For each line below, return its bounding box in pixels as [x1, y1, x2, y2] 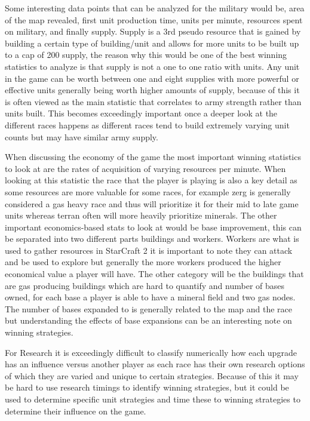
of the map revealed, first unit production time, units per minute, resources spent [5, 13, 303, 26]
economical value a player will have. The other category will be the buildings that [5, 268, 304, 280]
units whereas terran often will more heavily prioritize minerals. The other [5, 209, 277, 222]
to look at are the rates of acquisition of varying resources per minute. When [5, 162, 286, 174]
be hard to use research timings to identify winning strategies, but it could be [5, 381, 289, 394]
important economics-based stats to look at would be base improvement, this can [5, 220, 302, 233]
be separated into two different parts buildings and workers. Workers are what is [5, 232, 299, 245]
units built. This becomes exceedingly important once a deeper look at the [5, 107, 278, 119]
